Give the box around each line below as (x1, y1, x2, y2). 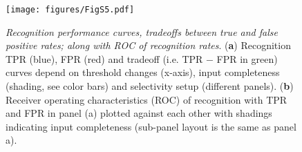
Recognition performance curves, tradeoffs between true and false (6, 24, 278, 39)
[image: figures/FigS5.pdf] (6, 5, 135, 15)
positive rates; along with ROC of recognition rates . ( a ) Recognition (6, 38, 291, 53)
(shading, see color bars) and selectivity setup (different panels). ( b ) (6, 79, 294, 93)
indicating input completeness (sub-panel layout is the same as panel (6, 119, 296, 133)
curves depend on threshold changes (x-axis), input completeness (6, 65, 280, 79)
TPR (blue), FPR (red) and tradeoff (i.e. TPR (6, 51, 203, 66)
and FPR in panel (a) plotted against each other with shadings (6, 106, 272, 120)
